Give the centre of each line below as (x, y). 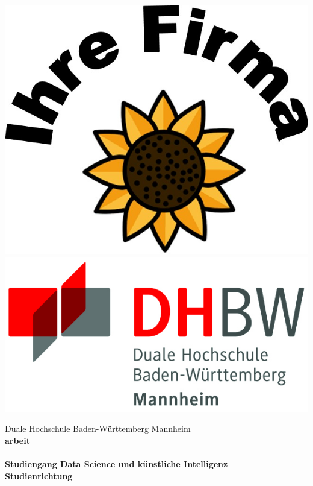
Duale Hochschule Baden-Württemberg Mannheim (98, 428)
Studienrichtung (39, 475)
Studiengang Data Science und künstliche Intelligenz (116, 464)
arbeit (17, 440)
